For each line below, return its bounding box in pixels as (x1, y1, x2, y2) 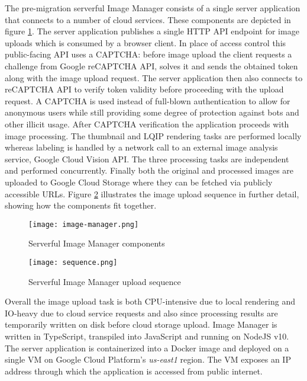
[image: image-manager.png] (28, 220, 139, 229)
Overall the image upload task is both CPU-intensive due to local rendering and (5, 295, 295, 308)
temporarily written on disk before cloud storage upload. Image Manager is (5, 318, 277, 331)
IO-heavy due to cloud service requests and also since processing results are (5, 306, 278, 319)
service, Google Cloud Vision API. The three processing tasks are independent (5, 152, 289, 165)
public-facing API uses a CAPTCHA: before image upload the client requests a (5, 48, 292, 60)
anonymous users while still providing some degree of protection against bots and (5, 106, 299, 119)
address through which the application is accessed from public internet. (5, 364, 263, 377)
